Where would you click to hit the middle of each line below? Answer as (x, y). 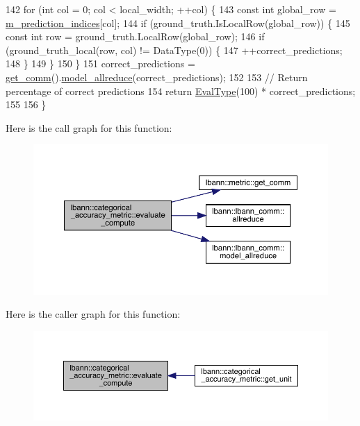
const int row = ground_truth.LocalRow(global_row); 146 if (135, 36)
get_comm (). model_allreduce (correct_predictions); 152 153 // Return (157, 77)
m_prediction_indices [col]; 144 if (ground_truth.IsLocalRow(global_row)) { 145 (178, 23)
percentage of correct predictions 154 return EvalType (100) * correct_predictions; (181, 91)
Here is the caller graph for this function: (93, 314)
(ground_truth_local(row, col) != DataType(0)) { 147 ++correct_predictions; (174, 50)
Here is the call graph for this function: (89, 127)
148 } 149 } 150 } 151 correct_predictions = (100, 63)
